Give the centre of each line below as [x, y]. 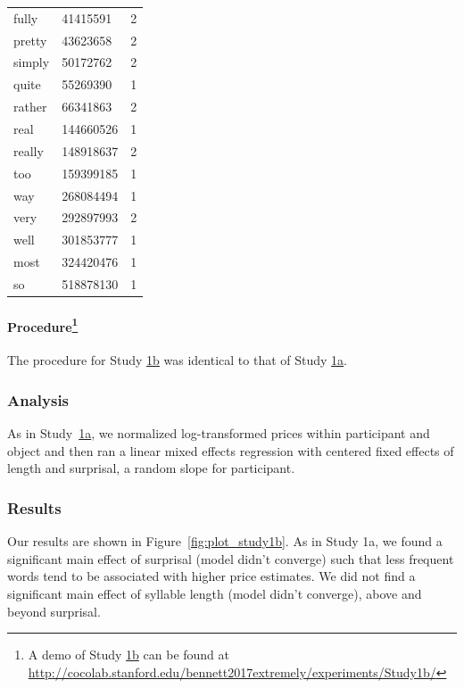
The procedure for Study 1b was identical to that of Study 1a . [177, 360]
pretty [30, 40]
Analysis [38, 399]
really [29, 150]
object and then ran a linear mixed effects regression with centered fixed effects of [231, 450]
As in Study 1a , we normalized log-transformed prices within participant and [219, 433]
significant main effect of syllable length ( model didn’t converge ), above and [215, 594]
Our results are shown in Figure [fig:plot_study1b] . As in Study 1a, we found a [225, 541]
